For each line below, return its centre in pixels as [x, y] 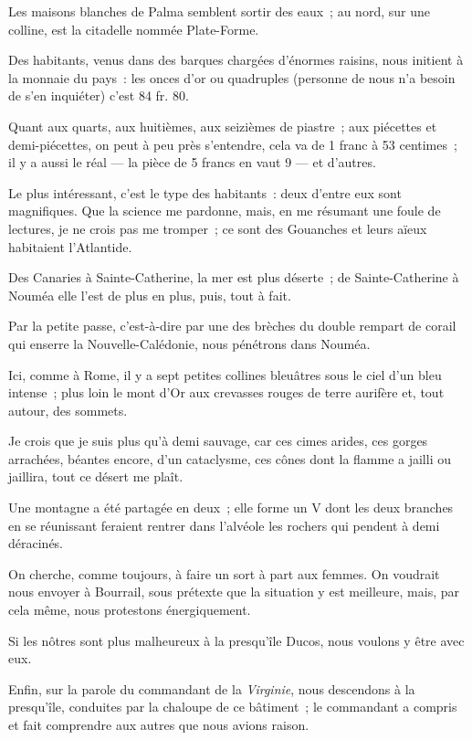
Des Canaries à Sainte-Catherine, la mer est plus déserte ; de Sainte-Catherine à [234, 277]
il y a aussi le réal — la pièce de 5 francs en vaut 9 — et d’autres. [192, 162]
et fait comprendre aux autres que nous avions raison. [159, 724]
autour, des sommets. [68, 410]
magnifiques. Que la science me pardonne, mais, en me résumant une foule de [225, 211]
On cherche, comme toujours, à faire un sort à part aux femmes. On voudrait [224, 573]
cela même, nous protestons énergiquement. [130, 610]
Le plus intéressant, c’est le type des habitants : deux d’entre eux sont [205, 192]
